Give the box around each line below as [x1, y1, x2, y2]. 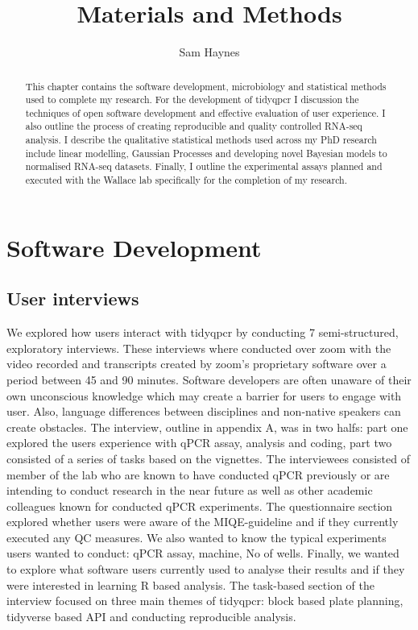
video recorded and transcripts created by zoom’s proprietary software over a [6, 355, 387, 372]
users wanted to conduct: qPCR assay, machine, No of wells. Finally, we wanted [6, 545, 399, 562]
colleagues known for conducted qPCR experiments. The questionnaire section [6, 497, 393, 514]
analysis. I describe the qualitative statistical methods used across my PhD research [25, 133, 377, 147]
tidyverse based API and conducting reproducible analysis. [6, 607, 296, 624]
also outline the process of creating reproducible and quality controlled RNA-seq [25, 119, 362, 133]
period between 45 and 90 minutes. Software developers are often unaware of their [6, 371, 412, 388]
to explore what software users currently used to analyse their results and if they [6, 561, 405, 578]
